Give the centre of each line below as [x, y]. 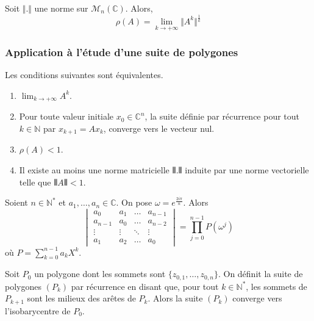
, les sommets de [277, 286]
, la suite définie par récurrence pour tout [222, 116]
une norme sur [61, 8]
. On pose [134, 202]
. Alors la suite [175, 298]
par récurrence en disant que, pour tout [145, 286]
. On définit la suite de [260, 274]
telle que [35, 182]
